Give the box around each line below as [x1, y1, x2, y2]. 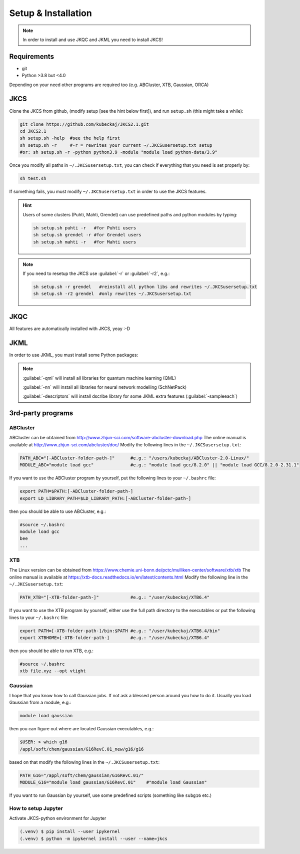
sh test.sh [19, 176, 46, 181]
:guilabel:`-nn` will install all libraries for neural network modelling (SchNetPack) [22, 384, 187, 390]
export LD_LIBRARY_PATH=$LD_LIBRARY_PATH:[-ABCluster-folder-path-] [19, 495, 191, 501]
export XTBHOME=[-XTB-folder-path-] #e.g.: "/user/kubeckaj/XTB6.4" [19, 635, 210, 641]
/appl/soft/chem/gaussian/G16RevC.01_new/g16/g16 [19, 746, 144, 752]
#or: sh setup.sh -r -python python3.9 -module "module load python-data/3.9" [19, 149, 217, 155]
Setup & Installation [9, 8, 92, 19]
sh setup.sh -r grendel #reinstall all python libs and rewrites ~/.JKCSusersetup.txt [33, 283, 257, 290]
